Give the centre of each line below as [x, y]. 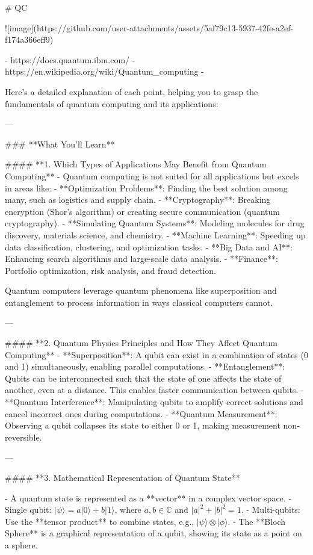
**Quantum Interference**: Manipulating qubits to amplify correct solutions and [154, 402]
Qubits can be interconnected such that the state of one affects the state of [143, 378]
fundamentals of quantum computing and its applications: [112, 103]
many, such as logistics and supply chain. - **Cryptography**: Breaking [138, 200]
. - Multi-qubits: [271, 510]
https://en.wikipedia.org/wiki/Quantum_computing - [104, 71]
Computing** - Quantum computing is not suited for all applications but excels [152, 175]
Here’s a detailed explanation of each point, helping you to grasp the [132, 91]
